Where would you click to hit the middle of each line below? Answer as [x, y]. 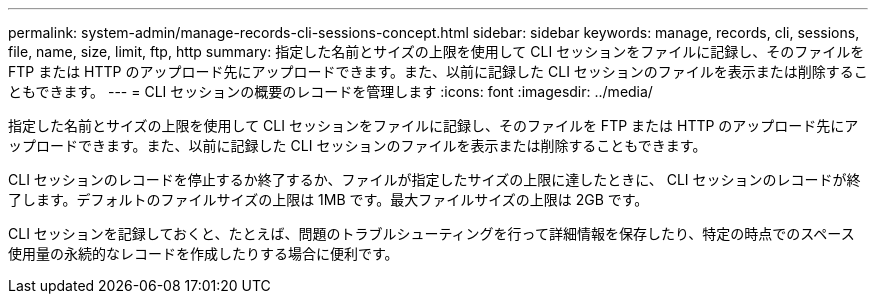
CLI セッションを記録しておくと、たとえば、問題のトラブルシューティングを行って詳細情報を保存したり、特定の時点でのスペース [431, 233]
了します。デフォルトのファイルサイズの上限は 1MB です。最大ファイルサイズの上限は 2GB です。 [328, 199]
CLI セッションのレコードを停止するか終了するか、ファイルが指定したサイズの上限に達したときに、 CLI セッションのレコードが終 [434, 179]
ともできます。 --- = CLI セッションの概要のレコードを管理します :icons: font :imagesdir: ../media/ [330, 91]
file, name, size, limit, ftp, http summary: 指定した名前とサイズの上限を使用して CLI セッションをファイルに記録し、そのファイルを [436, 51]
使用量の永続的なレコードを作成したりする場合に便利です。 [203, 253]
